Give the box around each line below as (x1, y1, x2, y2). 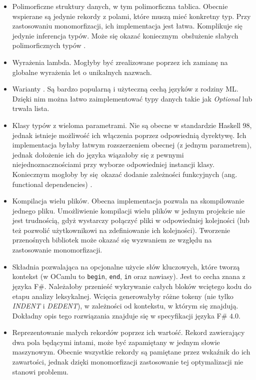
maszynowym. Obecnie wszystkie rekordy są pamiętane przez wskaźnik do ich (12, 346, 250, 357)
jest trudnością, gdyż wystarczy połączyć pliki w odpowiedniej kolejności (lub (12, 215, 249, 225)
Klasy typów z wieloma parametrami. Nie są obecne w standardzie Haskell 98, (12, 119, 252, 130)
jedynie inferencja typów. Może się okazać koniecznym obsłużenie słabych (12, 30, 238, 40)
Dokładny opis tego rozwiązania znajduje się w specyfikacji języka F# (12, 310, 227, 320)
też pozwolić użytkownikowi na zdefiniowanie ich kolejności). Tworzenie (12, 224, 230, 235)
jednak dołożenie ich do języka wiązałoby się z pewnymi (12, 149, 184, 159)
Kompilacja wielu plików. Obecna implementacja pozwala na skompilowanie (12, 195, 244, 206)
